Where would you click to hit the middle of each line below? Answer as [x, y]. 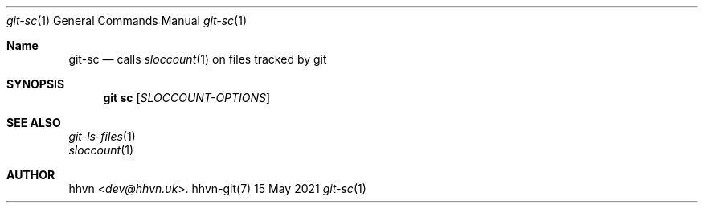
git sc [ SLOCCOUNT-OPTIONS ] [187, 98]
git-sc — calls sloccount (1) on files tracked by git [198, 59]
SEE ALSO [34, 123]
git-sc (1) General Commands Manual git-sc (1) [127, 20]
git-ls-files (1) [102, 136]
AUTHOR [31, 175]
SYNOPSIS [36, 84]
